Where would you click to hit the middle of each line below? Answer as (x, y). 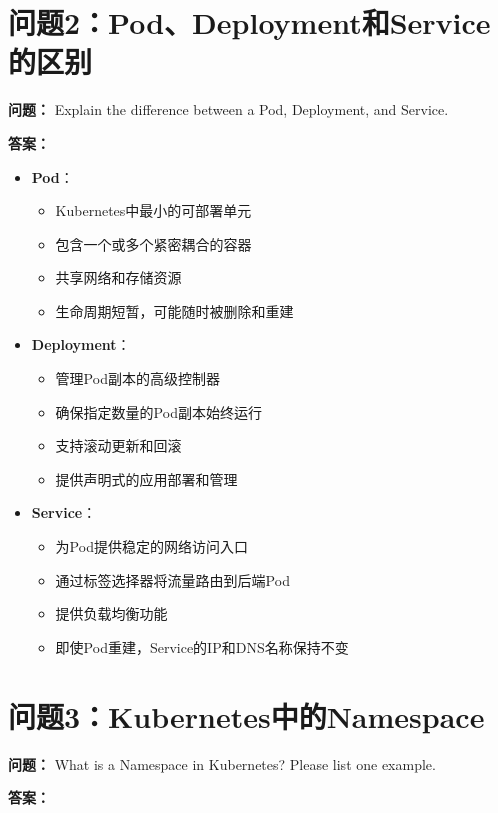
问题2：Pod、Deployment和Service (249, 22)
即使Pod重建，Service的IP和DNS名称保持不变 (202, 646)
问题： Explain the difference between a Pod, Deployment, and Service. (228, 109)
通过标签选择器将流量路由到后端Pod (172, 579)
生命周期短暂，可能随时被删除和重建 (174, 310)
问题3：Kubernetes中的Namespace (246, 715)
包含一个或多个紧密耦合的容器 (153, 243)
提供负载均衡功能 (111, 613)
